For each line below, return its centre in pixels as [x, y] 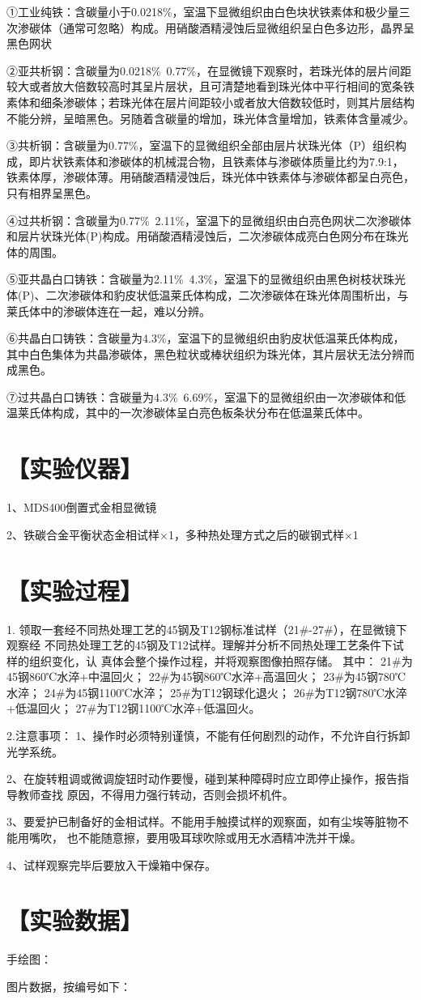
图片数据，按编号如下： [69, 986]
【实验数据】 [75, 920]
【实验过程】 [75, 590]
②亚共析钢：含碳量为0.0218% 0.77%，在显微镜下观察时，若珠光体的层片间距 [209, 70]
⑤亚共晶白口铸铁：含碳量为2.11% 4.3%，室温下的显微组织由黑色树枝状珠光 [206, 279]
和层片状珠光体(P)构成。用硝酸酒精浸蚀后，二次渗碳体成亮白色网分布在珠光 [208, 236]
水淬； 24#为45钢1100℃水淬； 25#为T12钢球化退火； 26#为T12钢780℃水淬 [207, 692]
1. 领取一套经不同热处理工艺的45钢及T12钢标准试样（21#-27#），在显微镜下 [207, 629]
